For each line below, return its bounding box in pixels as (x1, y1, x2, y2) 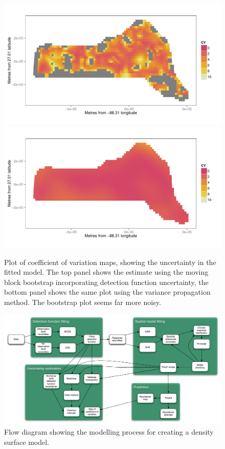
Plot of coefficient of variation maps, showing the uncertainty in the (4, 256, 216, 267)
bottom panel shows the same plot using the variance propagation (4, 287, 211, 297)
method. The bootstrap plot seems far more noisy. (4, 296, 161, 307)
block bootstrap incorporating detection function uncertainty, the (4, 276, 209, 287)
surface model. (4, 436, 50, 447)
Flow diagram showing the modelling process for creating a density (4, 426, 214, 437)
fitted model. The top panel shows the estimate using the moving (4, 267, 209, 277)
